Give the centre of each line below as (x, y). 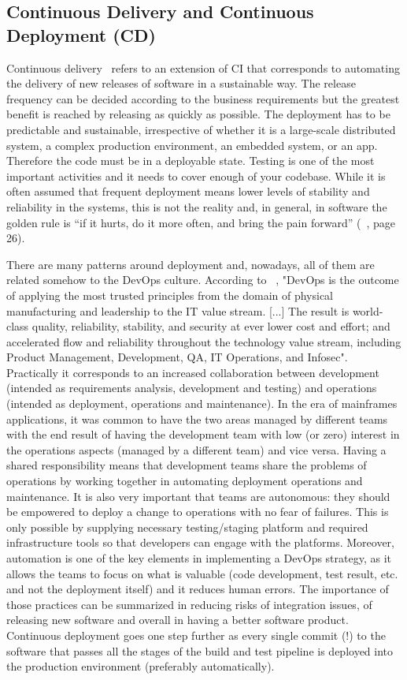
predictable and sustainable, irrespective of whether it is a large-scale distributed (201, 129)
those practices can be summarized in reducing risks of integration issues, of (189, 604)
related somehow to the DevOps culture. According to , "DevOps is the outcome (203, 280)
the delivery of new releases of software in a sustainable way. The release (181, 83)
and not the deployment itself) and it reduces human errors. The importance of (198, 589)
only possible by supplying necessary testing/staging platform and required (187, 527)
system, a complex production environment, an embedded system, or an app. (192, 145)
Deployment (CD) (81, 34)
